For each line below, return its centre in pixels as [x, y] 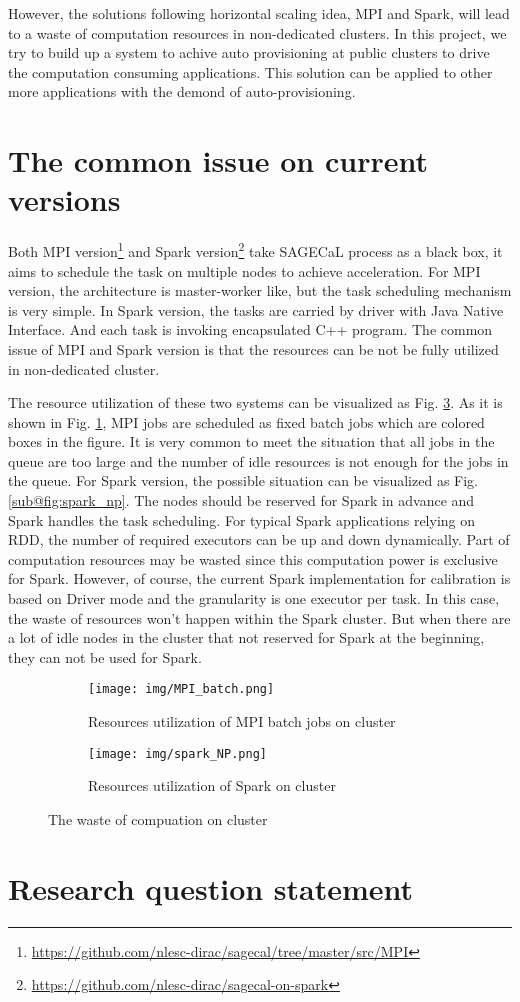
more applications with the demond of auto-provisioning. [182, 91]
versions [64, 199]
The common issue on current [218, 160]
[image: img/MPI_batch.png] [181, 689]
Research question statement [211, 887]
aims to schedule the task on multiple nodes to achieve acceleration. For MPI [244, 270]
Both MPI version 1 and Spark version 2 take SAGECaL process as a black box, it [255, 249]
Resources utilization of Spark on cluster [212, 785]
